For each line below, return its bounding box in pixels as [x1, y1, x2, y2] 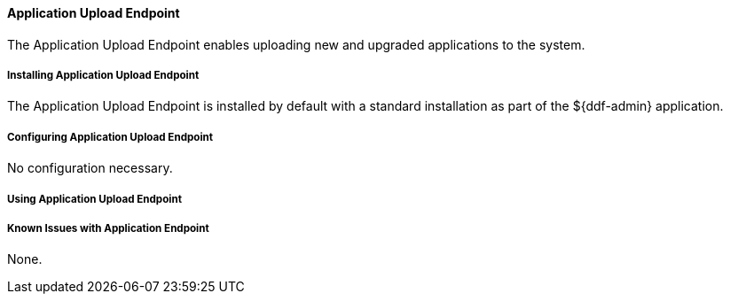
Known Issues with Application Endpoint [7, 221, 209, 235]
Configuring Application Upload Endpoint [7, 130, 214, 143]
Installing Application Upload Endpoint [7, 69, 200, 81]
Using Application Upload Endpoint [7, 192, 182, 205]
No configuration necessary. [7, 160, 173, 176]
